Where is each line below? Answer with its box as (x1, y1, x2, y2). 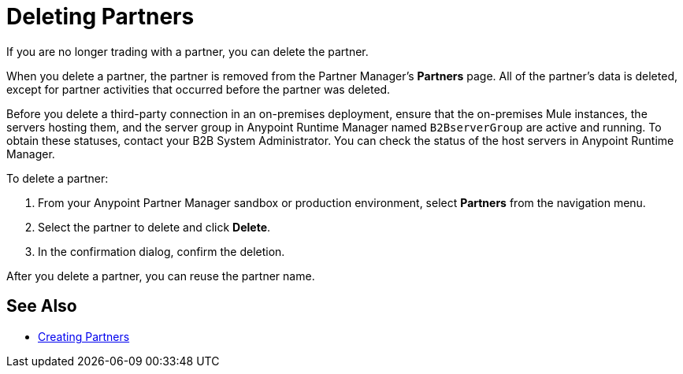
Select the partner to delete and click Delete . (38, 220, 271, 234)
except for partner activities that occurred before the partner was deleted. (6, 82, 391, 96)
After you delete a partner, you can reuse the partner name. (6, 268, 315, 283)
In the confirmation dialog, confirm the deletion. (38, 244, 285, 258)
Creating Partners (38, 329, 130, 343)
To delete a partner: (6, 171, 109, 185)
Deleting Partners (6, 3, 195, 30)
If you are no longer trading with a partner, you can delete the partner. (6, 44, 369, 58)
